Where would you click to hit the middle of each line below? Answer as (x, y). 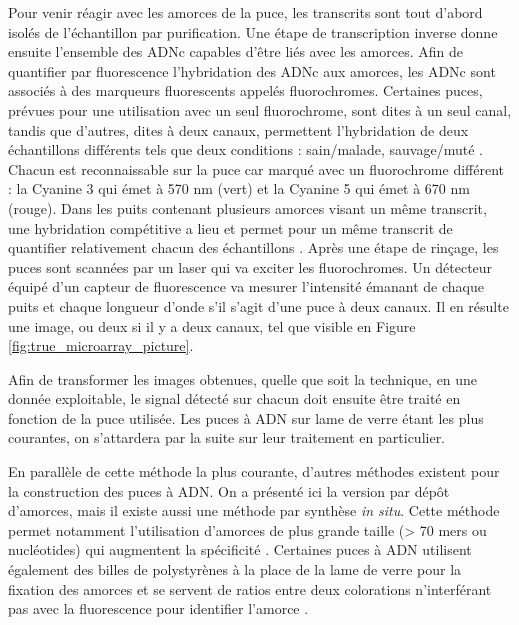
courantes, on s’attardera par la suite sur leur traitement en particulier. (227, 437)
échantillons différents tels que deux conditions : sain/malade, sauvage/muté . (245, 149)
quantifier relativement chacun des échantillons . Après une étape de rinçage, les (253, 247)
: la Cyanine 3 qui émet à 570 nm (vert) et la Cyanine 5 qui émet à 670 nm (239, 188)
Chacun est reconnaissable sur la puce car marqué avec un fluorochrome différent (256, 168)
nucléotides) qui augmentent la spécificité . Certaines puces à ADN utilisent (240, 549)
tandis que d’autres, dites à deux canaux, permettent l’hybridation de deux (238, 129)
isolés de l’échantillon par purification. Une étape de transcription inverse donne (253, 31)
